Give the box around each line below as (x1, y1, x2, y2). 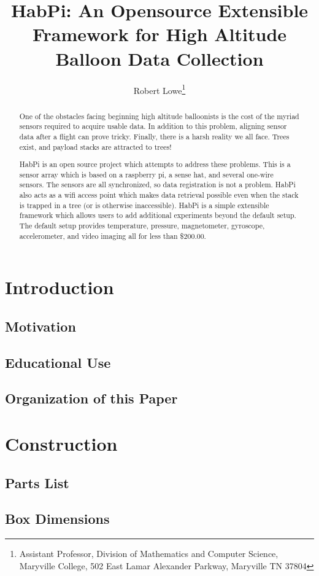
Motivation (5, 316, 76, 335)
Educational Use (5, 352, 111, 372)
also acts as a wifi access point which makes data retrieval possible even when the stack (19, 190, 299, 200)
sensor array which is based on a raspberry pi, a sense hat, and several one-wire (19, 169, 274, 179)
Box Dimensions (5, 509, 110, 528)
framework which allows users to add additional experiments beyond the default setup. (19, 210, 296, 220)
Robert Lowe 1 (133, 82, 186, 96)
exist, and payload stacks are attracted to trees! (19, 141, 172, 152)
